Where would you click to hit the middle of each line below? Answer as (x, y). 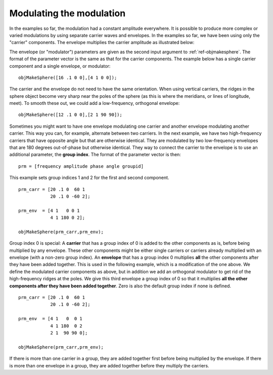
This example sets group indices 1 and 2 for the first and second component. (89, 178)
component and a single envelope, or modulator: (60, 66)
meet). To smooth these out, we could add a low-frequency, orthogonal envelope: (95, 103)
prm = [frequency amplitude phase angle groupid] (81, 166)
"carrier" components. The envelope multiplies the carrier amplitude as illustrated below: (102, 43)
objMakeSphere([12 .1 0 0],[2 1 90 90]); (70, 115)
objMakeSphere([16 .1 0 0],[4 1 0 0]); (68, 78)
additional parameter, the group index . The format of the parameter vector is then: (95, 155)
